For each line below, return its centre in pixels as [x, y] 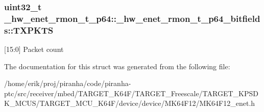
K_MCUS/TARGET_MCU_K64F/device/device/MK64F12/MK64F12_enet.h [130, 103]
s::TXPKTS [29, 30]
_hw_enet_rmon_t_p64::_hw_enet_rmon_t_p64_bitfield [132, 18]
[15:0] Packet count [34, 49]
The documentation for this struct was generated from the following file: [117, 66]
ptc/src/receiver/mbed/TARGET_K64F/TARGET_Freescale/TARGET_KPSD [131, 93]
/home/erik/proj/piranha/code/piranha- [68, 83]
